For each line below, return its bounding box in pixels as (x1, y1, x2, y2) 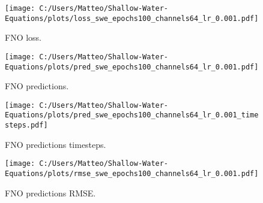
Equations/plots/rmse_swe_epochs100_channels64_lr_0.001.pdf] (5, 169, 259, 178)
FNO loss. (5, 31, 42, 44)
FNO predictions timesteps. (5, 138, 106, 150)
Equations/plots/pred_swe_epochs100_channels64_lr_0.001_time (5, 111, 259, 120)
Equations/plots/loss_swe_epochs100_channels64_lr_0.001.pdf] (5, 14, 259, 23)
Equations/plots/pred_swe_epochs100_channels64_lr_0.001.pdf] (5, 62, 259, 71)
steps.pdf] (5, 121, 48, 130)
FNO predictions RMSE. (5, 186, 96, 199)
